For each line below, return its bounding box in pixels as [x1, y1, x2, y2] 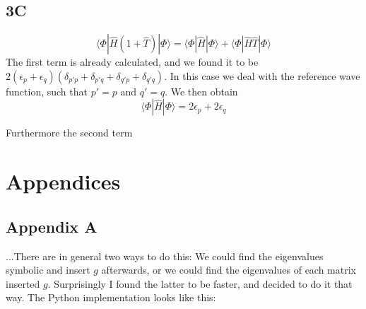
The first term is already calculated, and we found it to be [6, 54, 259, 69]
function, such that [6, 83, 88, 98]
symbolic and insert [6, 262, 90, 277]
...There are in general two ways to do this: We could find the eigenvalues [6, 248, 324, 263]
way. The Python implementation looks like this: [6, 290, 216, 305]
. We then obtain [165, 83, 238, 98]
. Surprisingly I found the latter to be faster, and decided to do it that [47, 276, 353, 291]
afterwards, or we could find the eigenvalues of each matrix [101, 262, 356, 277]
